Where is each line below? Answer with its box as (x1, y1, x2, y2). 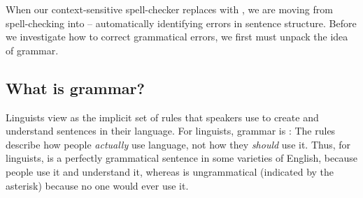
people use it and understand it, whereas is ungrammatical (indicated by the (6, 164, 334, 178)
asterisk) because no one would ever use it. (6, 178, 189, 192)
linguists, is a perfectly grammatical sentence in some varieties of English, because (6, 151, 357, 165)
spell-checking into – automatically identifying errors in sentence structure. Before (6, 15, 357, 30)
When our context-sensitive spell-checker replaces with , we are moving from (6, 2, 333, 16)
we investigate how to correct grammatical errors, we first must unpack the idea (6, 29, 348, 44)
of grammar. (6, 43, 59, 57)
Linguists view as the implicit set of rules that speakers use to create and (6, 109, 319, 124)
